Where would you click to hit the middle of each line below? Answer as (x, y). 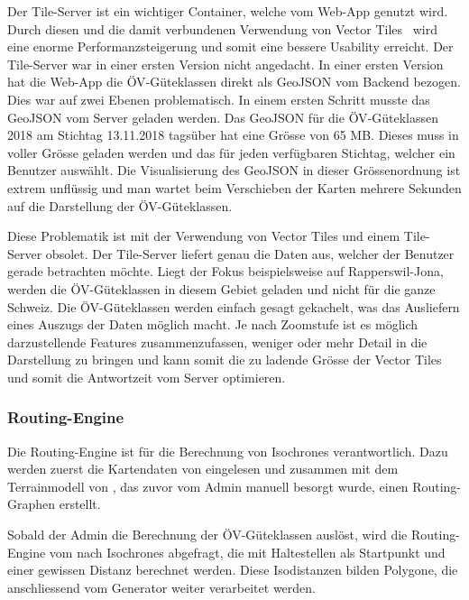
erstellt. (80, 504)
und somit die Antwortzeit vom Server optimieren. (147, 377)
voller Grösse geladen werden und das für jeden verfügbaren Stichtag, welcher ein (231, 152)
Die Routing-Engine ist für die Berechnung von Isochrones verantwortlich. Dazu (228, 451)
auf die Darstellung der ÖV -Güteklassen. (120, 205)
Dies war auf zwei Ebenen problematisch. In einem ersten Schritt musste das (219, 99)
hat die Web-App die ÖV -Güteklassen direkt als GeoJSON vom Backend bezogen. (234, 82)
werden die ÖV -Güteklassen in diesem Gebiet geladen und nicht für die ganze (221, 288)
